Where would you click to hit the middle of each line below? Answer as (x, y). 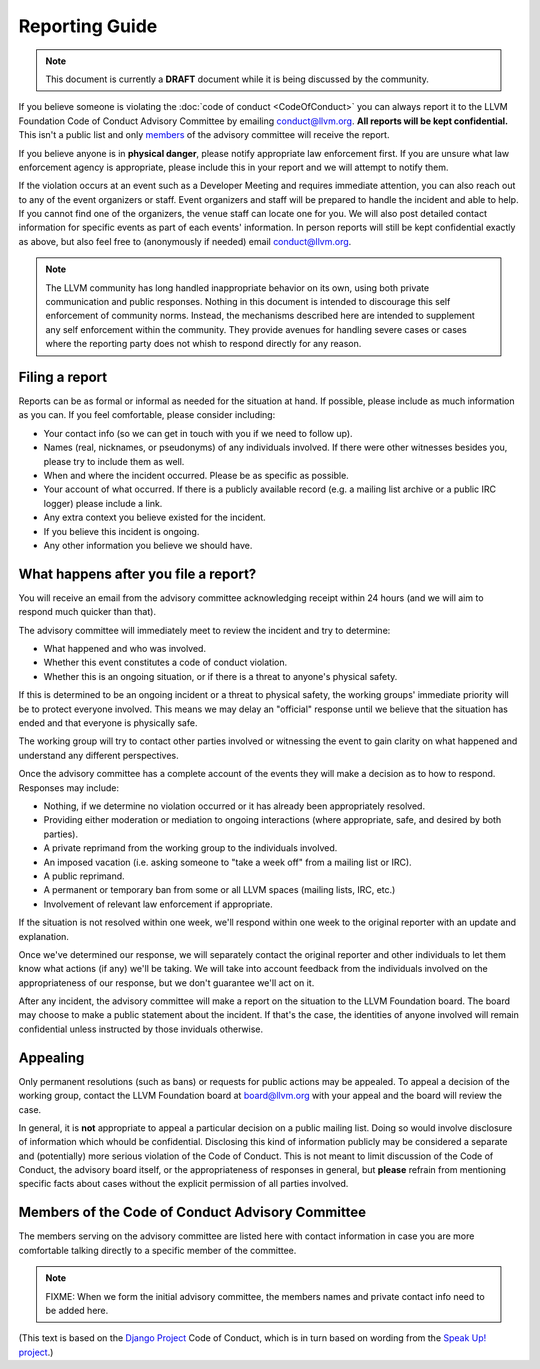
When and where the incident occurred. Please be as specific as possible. (196, 476)
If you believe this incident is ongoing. (121, 531)
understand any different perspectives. (98, 755)
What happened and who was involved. (125, 649)
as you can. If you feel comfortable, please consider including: (147, 415)
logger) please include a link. (103, 503)
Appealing (51, 1057)
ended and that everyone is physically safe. (108, 723)
